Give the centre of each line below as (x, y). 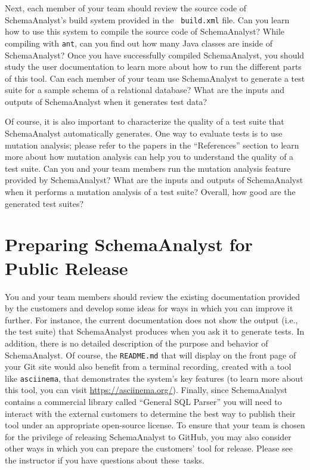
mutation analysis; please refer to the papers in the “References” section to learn (152, 145)
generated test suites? (44, 203)
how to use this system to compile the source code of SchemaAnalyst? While (145, 31)
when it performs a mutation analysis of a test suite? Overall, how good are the (150, 192)
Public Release (66, 268)
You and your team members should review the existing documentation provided (153, 296)
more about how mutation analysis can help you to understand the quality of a (149, 157)
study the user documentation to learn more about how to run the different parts (153, 67)
